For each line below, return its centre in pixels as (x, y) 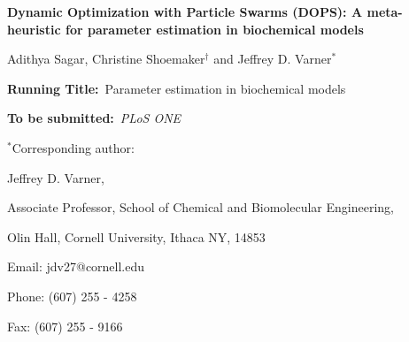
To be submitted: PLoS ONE (94, 118)
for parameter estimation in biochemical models (214, 29)
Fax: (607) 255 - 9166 (65, 326)
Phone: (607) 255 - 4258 (72, 296)
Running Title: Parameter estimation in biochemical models (177, 88)
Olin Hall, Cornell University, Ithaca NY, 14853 (136, 236)
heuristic (34, 29)
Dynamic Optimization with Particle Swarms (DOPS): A (185, 11)
